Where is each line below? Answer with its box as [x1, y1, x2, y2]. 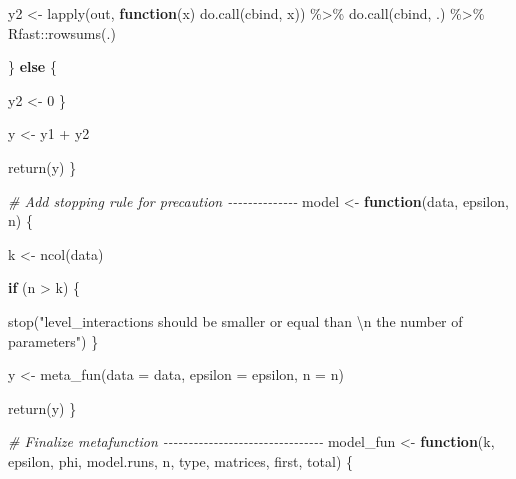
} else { [8, 56, 57, 77]
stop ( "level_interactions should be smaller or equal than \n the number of [8, 310, 463, 331]
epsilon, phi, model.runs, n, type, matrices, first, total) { [8, 450, 354, 471]
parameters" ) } [8, 330, 99, 351]
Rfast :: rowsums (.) [8, 22, 116, 43]
